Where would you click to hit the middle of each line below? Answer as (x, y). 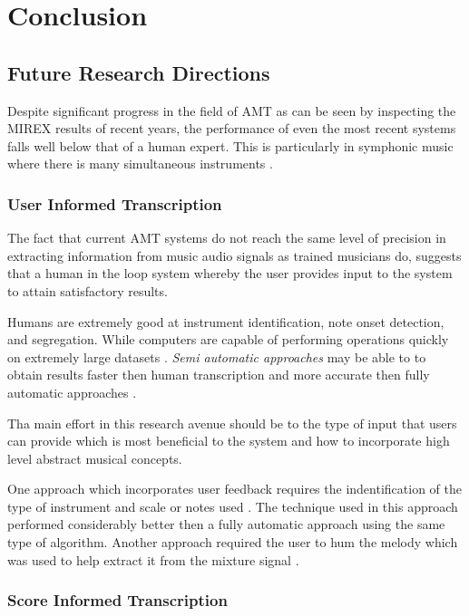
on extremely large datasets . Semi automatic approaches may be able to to (217, 356)
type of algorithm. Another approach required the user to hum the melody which (233, 542)
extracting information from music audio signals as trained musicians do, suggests (234, 255)
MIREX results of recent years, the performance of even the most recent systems (232, 128)
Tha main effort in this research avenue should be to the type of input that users (232, 423)
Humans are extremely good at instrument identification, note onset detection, (226, 321)
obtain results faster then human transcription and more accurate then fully (219, 375)
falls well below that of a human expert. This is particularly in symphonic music (230, 145)
